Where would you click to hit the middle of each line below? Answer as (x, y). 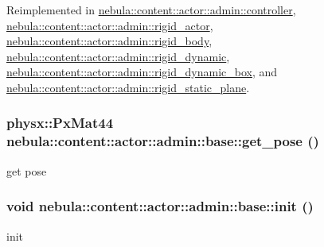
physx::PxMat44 (60, 123)
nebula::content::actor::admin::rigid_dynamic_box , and (142, 72)
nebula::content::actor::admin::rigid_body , (109, 41)
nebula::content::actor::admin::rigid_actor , (110, 25)
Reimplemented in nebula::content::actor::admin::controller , (151, 10)
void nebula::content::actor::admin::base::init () (160, 206)
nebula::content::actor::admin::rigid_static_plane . (128, 87)
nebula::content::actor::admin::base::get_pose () (163, 141)
